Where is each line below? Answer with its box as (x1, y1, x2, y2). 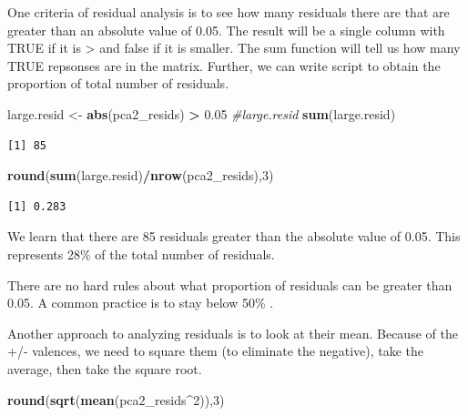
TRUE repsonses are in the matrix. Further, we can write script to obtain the (7, 56, 441, 75)
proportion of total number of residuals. (7, 74, 229, 93)
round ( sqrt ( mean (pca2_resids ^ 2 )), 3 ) (7, 390, 225, 409)
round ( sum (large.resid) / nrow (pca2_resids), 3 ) (7, 166, 274, 185)
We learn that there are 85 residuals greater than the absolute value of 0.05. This (7, 227, 461, 246)
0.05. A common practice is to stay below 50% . (7, 293, 274, 312)
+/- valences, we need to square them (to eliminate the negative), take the (7, 341, 424, 360)
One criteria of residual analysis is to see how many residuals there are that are (7, 3, 450, 21)
